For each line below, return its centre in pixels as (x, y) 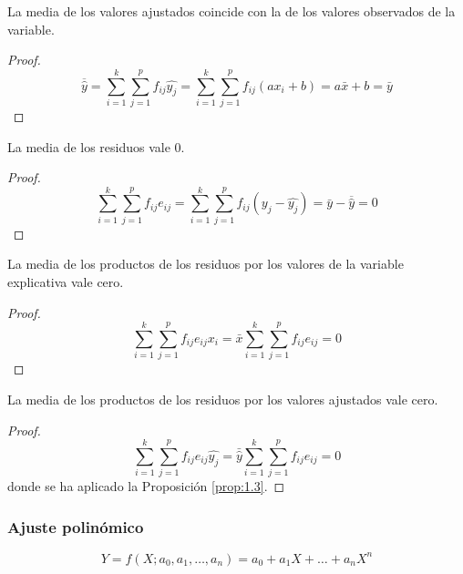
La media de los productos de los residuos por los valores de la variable (206, 264)
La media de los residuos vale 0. (96, 146)
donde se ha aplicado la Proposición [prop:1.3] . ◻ (146, 486)
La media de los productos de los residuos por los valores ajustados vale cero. (223, 399)
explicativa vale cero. (66, 282)
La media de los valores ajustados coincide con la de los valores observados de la (231, 11)
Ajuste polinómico (76, 526)
